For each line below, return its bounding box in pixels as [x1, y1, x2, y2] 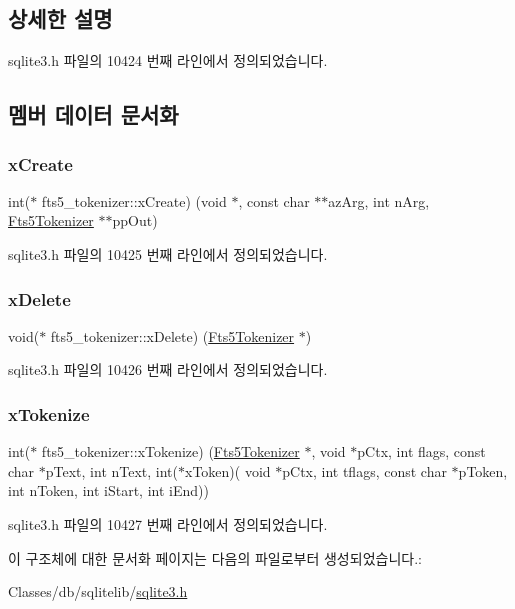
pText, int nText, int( [45, 460, 179, 481]
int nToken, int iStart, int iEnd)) [8, 480, 209, 501]
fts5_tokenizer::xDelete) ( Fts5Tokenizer [50, 325, 295, 346]
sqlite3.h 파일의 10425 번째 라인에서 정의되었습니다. [8, 243, 328, 264]
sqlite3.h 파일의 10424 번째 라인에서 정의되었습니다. [8, 50, 328, 71]
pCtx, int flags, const [357, 441, 486, 462]
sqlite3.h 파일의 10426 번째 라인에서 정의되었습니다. [8, 359, 328, 380]
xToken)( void [185, 460, 271, 481]
